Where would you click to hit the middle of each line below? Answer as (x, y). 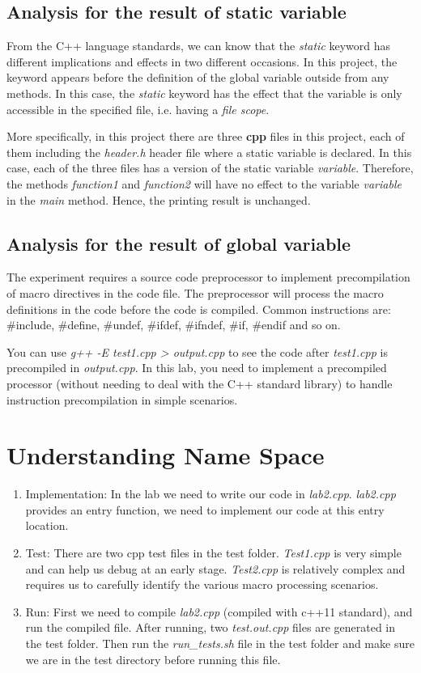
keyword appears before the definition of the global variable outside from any (198, 77)
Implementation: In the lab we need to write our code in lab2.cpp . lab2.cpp (210, 494)
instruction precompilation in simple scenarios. (122, 399)
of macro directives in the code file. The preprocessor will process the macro (195, 292)
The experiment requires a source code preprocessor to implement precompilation (208, 277)
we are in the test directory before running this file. (153, 659)
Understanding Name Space (166, 455)
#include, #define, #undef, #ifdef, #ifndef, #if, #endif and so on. (174, 325)
